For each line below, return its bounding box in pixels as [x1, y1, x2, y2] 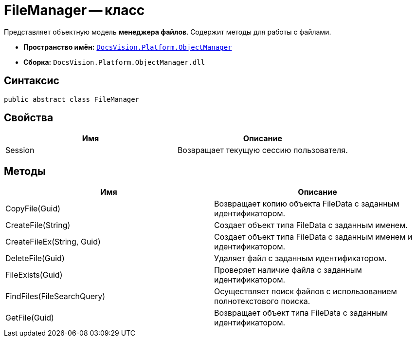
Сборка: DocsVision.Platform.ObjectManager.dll [23, 57, 205, 66]
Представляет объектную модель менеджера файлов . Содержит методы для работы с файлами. [4, 27, 331, 36]
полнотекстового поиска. [214, 296, 310, 306]
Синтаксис [4, 75, 59, 87]
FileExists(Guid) [5, 270, 63, 280]
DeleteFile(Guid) [5, 253, 65, 264]
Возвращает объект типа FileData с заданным [214, 308, 388, 318]
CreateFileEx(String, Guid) [5, 237, 101, 247]
